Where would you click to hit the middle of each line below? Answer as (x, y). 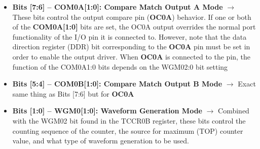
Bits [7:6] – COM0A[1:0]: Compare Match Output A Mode (118, 7)
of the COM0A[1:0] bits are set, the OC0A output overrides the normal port (134, 27)
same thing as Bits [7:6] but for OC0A (73, 93)
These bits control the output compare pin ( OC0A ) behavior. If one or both (132, 17)
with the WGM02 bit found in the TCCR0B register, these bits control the (129, 120)
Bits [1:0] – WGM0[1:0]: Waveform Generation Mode (107, 111)
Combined (234, 111)
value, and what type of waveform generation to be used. (101, 141)
